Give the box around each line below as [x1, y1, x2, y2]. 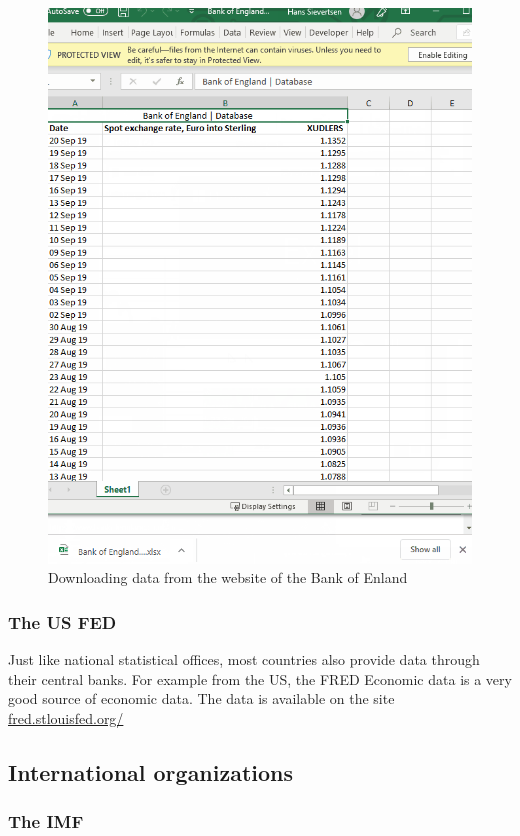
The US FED [8, 609, 117, 634]
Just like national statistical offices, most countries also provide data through [8, 648, 480, 669]
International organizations [8, 756, 294, 787]
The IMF [8, 809, 84, 833]
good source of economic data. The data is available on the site [8, 688, 395, 709]
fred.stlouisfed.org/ [8, 707, 124, 728]
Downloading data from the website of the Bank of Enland [48, 567, 408, 588]
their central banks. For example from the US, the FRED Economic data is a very [8, 668, 512, 689]
